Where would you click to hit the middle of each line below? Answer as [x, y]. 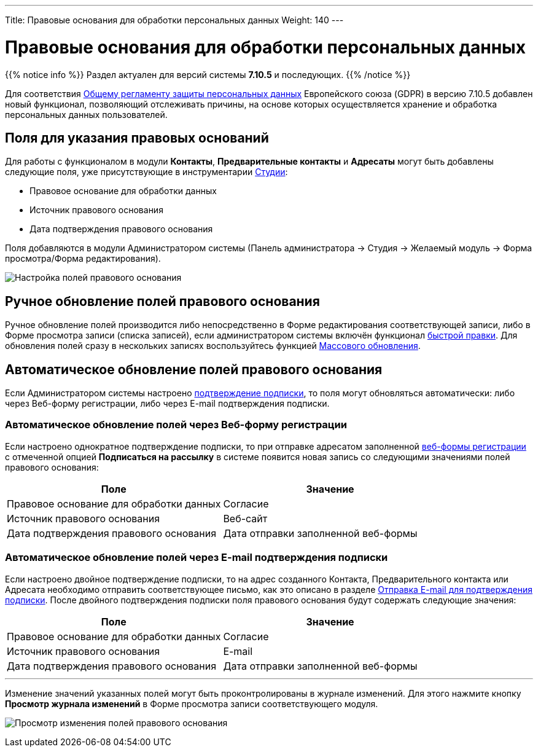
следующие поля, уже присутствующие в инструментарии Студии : [146, 172]
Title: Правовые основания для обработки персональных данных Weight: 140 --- [174, 20]
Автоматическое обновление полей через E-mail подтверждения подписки [197, 558]
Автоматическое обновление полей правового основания [194, 369]
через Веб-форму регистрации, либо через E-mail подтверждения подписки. [167, 404]
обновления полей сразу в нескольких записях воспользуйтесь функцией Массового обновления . [213, 346]
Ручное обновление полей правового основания [162, 301]
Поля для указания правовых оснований [137, 138]
